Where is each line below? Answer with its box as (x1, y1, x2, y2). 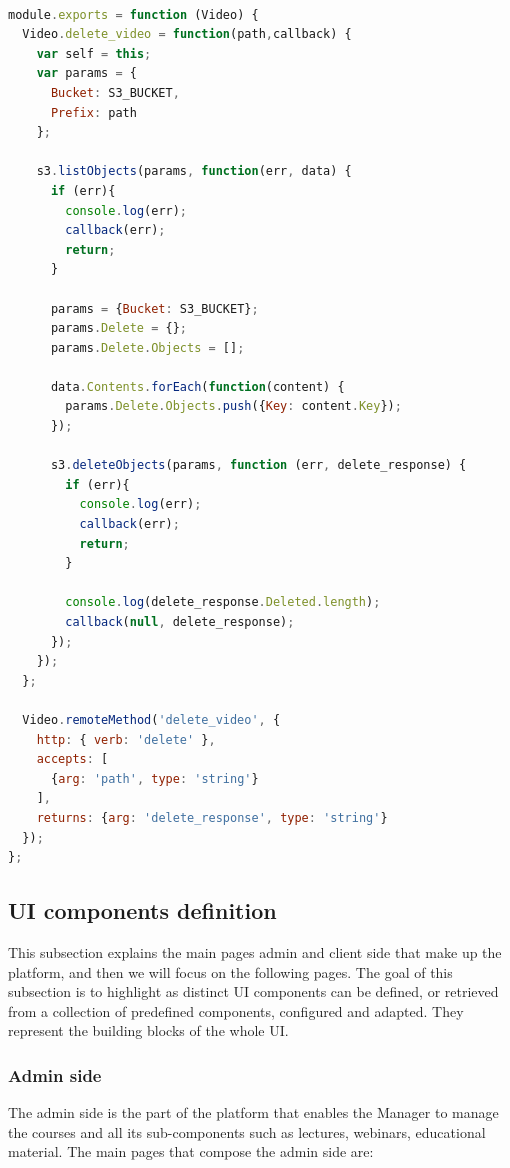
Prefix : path (50, 105, 137, 120)
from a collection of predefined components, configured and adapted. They (8, 1000, 464, 1021)
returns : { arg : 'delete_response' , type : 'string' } (36, 810, 388, 825)
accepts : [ (36, 752, 109, 767)
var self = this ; (36, 46, 152, 61)
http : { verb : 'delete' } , (36, 732, 216, 747)
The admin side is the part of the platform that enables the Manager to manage (8, 1102, 499, 1123)
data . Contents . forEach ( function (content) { (50, 379, 345, 394)
